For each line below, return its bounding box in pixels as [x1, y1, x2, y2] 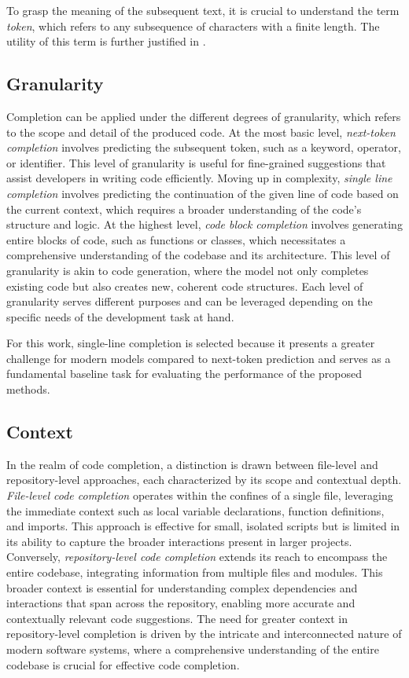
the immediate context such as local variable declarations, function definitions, [6, 502, 385, 519]
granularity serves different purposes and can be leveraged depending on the [6, 293, 373, 310]
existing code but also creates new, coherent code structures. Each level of [6, 277, 363, 294]
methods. [6, 381, 50, 398]
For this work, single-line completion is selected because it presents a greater [6, 335, 375, 351]
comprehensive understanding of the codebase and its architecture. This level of [6, 247, 390, 263]
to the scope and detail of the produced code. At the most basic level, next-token [6, 123, 396, 140]
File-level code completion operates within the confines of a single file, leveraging [6, 487, 393, 504]
